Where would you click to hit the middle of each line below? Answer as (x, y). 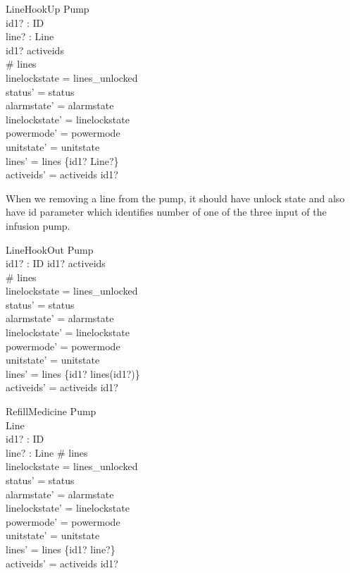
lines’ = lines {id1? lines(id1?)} (73, 373)
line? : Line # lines (47, 452)
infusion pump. (38, 225)
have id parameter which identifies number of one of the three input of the (166, 212)
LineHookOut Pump (50, 249)
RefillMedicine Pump (51, 411)
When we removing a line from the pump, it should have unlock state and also (175, 198)
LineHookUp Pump (48, 8)
